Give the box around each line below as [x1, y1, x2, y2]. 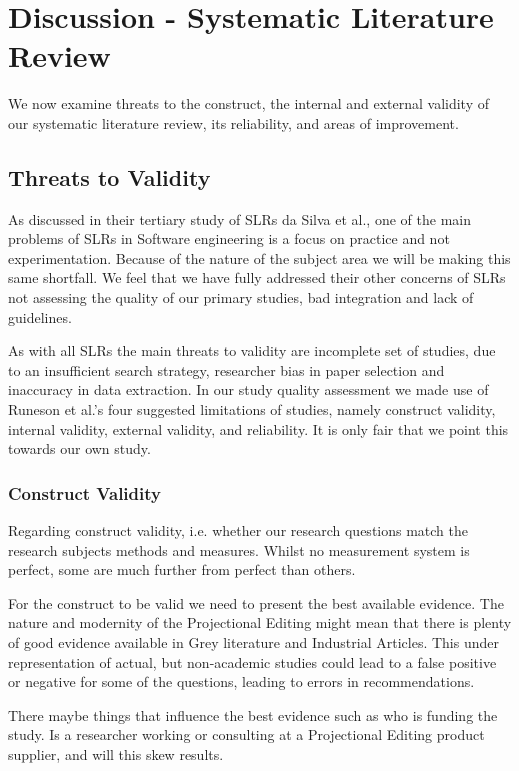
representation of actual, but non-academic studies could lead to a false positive [8, 651, 497, 672]
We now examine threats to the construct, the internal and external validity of [8, 93, 489, 114]
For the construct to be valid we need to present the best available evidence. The [8, 592, 504, 613]
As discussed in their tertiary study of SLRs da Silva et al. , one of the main [8, 208, 471, 229]
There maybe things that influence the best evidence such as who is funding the [8, 704, 498, 725]
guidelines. [8, 306, 72, 327]
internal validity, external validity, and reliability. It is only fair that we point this [8, 418, 509, 439]
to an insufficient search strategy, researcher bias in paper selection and [8, 359, 445, 380]
